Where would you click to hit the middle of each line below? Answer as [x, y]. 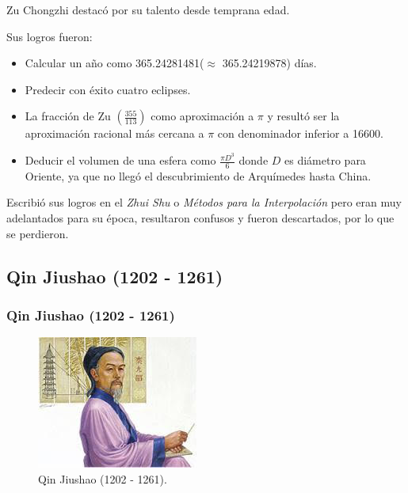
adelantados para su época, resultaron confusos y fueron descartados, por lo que [200, 218]
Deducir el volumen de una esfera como [120, 160]
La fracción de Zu [68, 116]
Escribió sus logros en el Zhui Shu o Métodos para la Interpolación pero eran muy [204, 202]
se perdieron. [38, 233]
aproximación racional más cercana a [114, 133]
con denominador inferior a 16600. [300, 133]
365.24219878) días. [269, 63]
